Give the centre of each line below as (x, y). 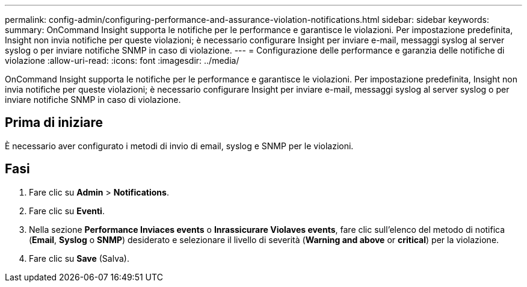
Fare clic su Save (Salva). (79, 258)
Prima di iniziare (54, 123)
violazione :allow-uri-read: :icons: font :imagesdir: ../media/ (122, 60)
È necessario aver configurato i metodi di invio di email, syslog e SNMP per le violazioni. (179, 146)
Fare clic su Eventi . (67, 211)
